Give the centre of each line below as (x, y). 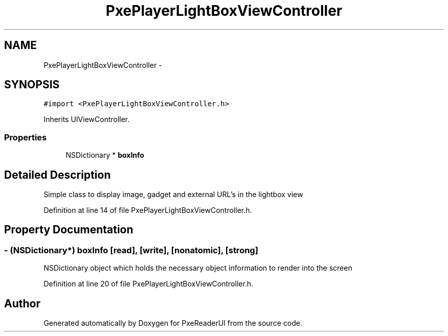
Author (22, 303)
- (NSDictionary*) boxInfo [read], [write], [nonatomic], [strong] (131, 250)
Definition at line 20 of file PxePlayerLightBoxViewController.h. (149, 284)
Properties (26, 137)
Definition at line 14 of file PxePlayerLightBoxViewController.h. (148, 210)
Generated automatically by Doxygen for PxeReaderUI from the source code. (173, 323)
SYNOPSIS (32, 85)
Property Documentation (69, 230)
